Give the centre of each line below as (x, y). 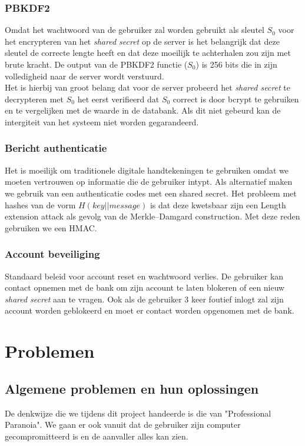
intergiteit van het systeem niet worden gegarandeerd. (102, 122)
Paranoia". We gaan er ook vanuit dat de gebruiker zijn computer (123, 425)
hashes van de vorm (40, 204)
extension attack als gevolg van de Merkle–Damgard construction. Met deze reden (152, 216)
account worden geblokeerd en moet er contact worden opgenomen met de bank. (150, 310)
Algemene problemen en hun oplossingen (132, 388)
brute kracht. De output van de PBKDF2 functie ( (96, 64)
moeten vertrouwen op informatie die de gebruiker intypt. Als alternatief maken (149, 182)
